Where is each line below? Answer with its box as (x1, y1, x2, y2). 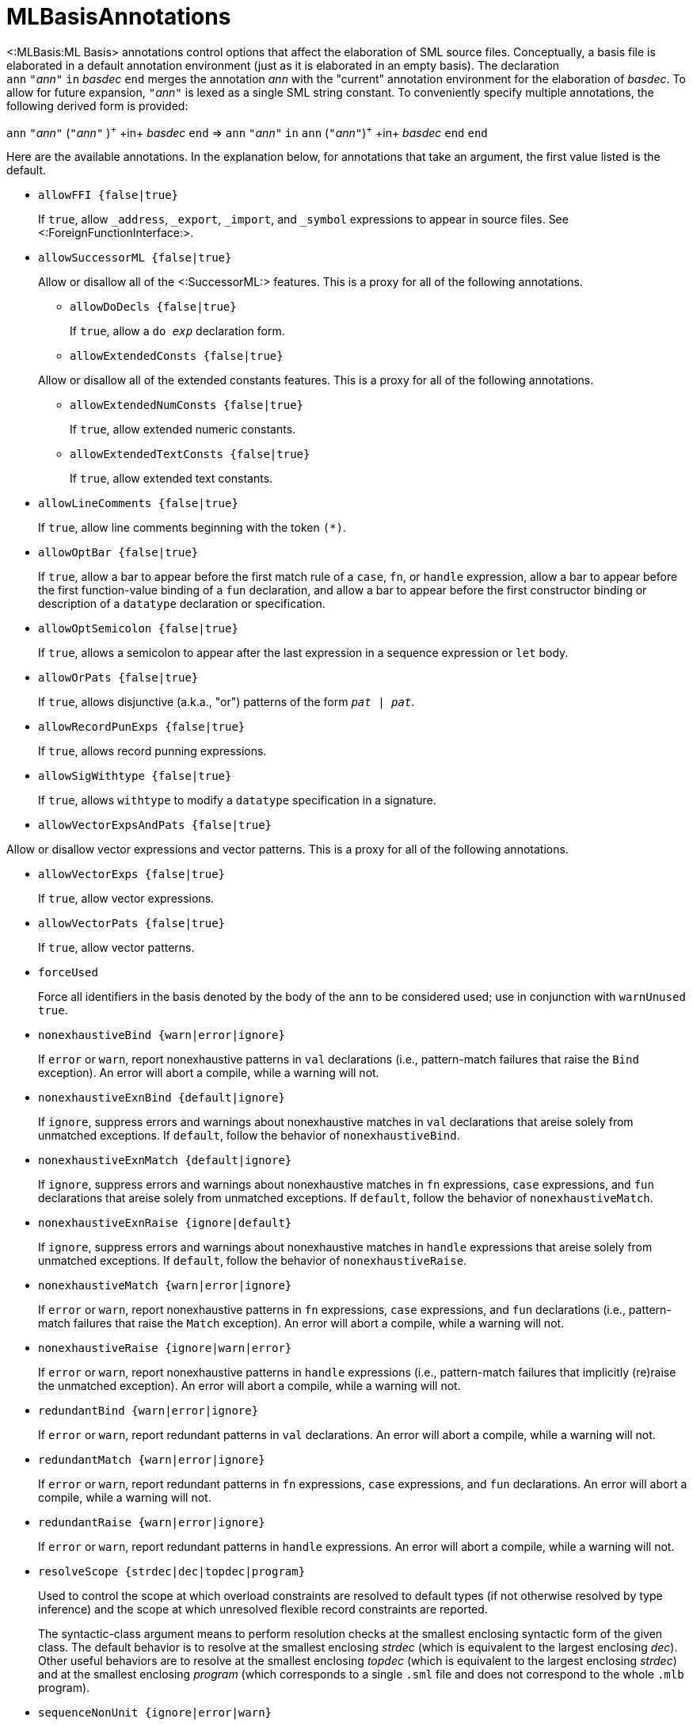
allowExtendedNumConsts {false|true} (70, 399, 304, 412)
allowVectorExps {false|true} (38, 868, 226, 881)
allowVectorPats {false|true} (38, 917, 226, 930)
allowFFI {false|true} (38, 189, 179, 202)
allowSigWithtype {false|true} (38, 769, 232, 783)
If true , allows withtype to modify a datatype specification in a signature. (38, 793, 436, 808)
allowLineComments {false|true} (38, 497, 238, 510)
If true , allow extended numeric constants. (70, 422, 296, 437)
